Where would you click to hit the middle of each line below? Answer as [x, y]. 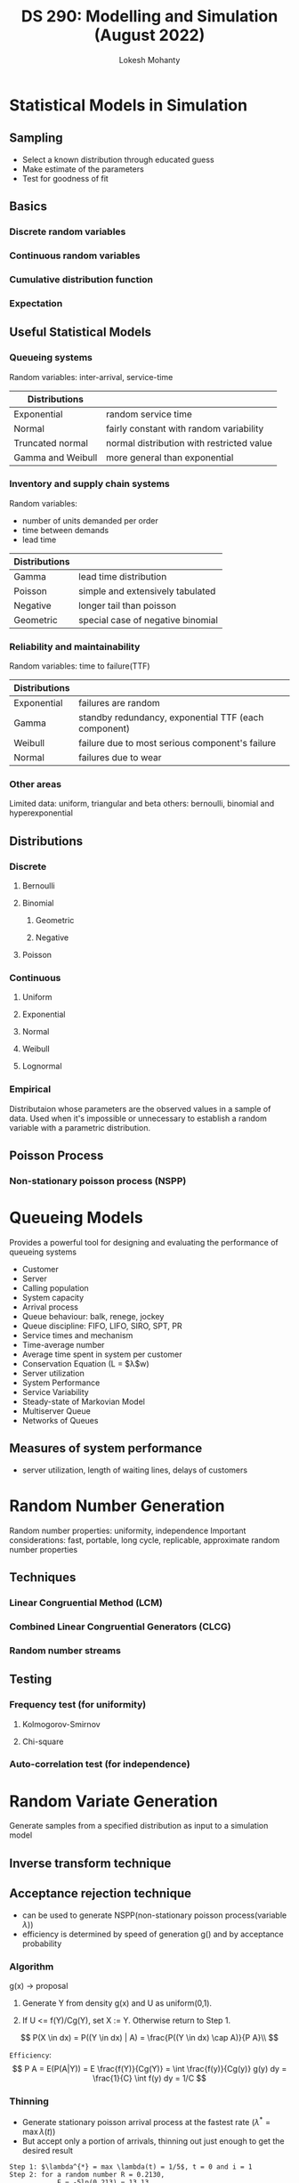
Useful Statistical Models [81, 333]
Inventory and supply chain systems [90, 484]
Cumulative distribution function [81, 280]
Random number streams [65, 1651]
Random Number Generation [117, 1505]
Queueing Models [77, 1218]
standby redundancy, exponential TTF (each [171, 718]
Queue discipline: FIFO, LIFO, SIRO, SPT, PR [102, 1326]
